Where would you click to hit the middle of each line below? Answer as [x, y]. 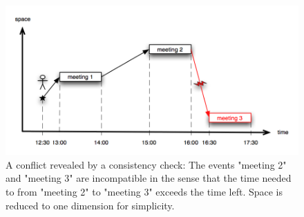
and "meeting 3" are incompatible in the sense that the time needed [149, 178]
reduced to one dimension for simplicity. [90, 205]
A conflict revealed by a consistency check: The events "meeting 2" [146, 164]
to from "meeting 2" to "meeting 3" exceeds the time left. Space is [144, 191]
